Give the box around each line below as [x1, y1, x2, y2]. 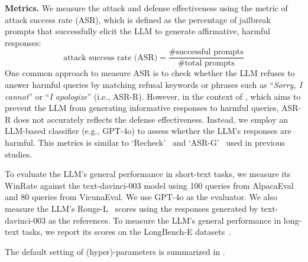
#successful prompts [168, 48, 244, 57]
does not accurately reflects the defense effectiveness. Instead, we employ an [13, 113, 288, 125]
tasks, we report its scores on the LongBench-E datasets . [22, 225, 232, 238]
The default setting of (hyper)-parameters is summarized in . [5, 245, 225, 257]
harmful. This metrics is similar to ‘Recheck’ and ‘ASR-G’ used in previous [5, 136, 286, 148]
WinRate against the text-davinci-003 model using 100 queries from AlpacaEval [5, 179, 294, 191]
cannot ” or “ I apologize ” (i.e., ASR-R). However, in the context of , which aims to [5, 90, 301, 102]
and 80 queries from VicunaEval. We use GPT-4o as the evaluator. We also [5, 191, 277, 203]
